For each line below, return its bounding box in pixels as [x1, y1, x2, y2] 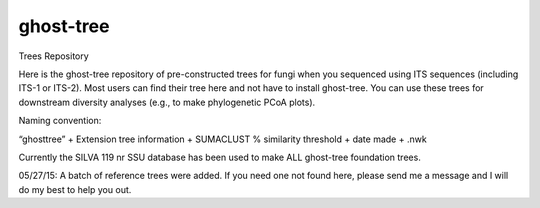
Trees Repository [18, 50, 89, 62]
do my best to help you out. [18, 183, 132, 195]
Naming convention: [18, 115, 102, 127]
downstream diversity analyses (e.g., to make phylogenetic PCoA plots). [18, 96, 316, 108]
